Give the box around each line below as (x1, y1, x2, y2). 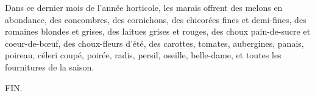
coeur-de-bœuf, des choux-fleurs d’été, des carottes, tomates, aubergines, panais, (5, 36, 304, 49)
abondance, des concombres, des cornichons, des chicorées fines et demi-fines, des (5, 13, 306, 26)
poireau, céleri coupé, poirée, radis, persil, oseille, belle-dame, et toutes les (5, 49, 281, 61)
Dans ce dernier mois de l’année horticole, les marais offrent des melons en (5, 1, 283, 13)
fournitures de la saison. (5, 60, 94, 73)
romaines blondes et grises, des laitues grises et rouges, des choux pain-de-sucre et (5, 25, 311, 38)
